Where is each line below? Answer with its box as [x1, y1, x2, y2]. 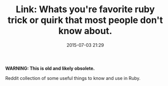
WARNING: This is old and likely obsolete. [5, 65, 95, 71]
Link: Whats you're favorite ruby [16, 4, 155, 15]
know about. [58, 25, 113, 37]
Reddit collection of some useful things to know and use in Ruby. [5, 75, 141, 81]
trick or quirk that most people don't [7, 14, 163, 26]
